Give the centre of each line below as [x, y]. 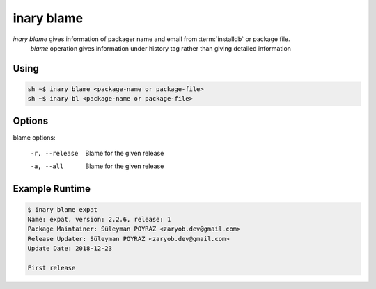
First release [52, 268]
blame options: [34, 137]
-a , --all [47, 166]
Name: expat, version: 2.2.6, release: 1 [99, 219]
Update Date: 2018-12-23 [70, 249]
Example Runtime [52, 189]
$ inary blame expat [62, 209]
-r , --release [54, 154]
